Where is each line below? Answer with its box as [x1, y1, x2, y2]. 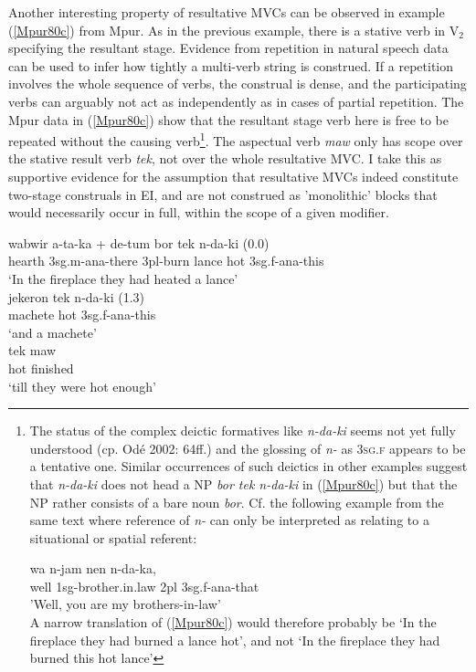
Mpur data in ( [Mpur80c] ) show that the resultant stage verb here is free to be [8, 110, 450, 129]
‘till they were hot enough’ [8, 376, 156, 395]
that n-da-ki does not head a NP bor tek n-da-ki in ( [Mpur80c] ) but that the [29, 474, 458, 493]
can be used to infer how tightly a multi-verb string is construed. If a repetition [8, 56, 454, 75]
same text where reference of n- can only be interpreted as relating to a [29, 510, 429, 530]
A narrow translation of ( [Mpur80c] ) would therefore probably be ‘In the [29, 613, 437, 632]
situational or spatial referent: [29, 528, 197, 547]
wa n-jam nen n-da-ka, [29, 559, 156, 578]
